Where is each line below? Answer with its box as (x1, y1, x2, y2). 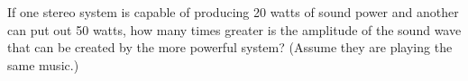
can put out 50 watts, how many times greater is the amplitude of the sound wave (7, 20, 462, 39)
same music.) (7, 55, 79, 74)
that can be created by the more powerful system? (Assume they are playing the (7, 38, 453, 57)
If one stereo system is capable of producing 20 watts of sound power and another (7, 3, 459, 21)
